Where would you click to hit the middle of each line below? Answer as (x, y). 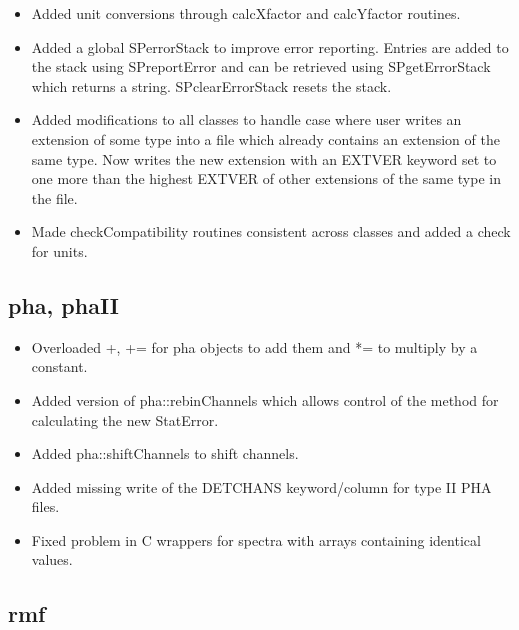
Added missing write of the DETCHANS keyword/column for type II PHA (261, 486)
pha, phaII (63, 304)
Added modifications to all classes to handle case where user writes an (246, 119)
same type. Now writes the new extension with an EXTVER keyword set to (264, 158)
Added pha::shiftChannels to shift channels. (165, 453)
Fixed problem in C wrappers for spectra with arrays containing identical (256, 539)
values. (52, 559)
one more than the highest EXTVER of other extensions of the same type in (266, 178)
